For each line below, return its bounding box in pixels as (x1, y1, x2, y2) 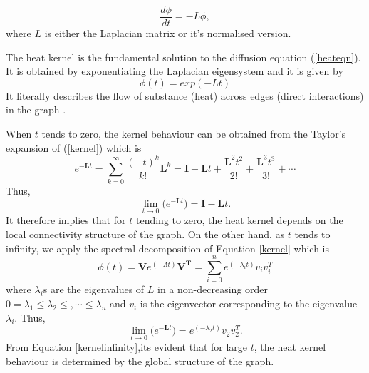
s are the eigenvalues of (43, 282, 145, 297)
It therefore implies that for (6, 213, 126, 228)
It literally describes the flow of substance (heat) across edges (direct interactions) (6, 88, 364, 103)
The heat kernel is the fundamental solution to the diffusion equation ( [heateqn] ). (6, 49, 361, 64)
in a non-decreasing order (157, 282, 269, 297)
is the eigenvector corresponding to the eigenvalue (140, 295, 358, 310)
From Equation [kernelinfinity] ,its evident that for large (6, 339, 248, 354)
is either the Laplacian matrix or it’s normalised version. (44, 26, 291, 41)
